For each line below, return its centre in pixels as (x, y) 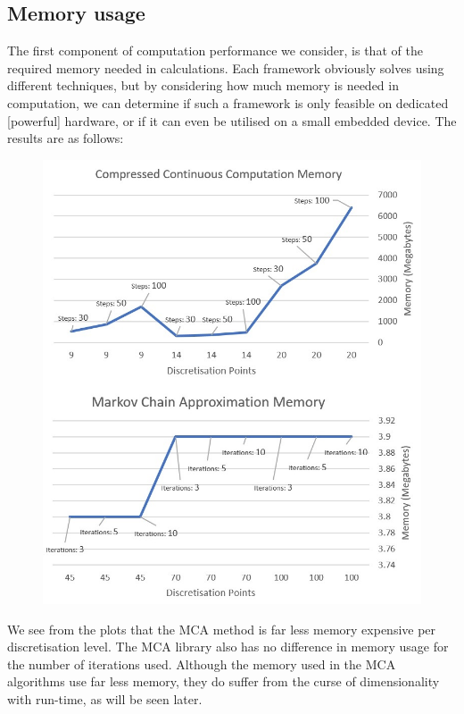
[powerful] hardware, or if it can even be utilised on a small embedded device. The (232, 120)
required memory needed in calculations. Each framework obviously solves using (226, 67)
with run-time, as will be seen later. (105, 699)
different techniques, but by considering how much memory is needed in (203, 85)
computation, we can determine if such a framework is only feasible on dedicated (228, 102)
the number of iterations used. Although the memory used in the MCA (202, 664)
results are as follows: (66, 138)
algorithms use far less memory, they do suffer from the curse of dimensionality (224, 681)
